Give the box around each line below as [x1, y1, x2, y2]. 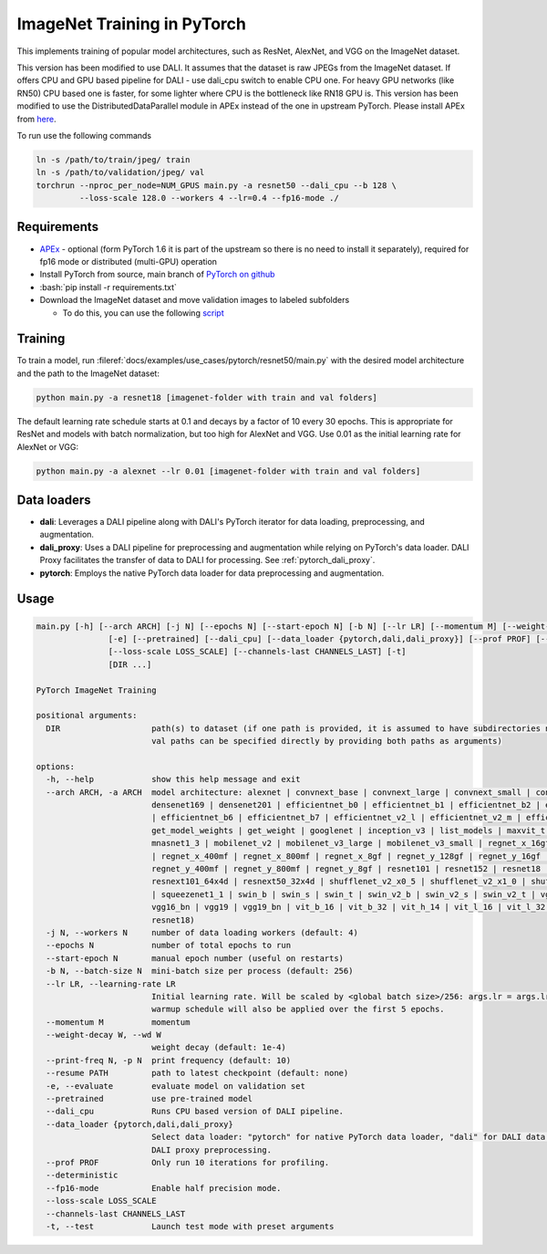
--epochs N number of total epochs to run [46, 940, 292, 951]
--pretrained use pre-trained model [46, 1093, 253, 1104]
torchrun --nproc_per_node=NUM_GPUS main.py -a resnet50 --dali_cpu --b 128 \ [36, 180, 397, 191]
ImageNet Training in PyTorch [16, 14, 246, 34]
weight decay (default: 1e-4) [150, 1042, 286, 1053]
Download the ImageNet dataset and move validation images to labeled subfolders [39, 295, 350, 306]
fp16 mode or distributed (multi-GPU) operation [39, 256, 218, 266]
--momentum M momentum [46, 1017, 191, 1027]
